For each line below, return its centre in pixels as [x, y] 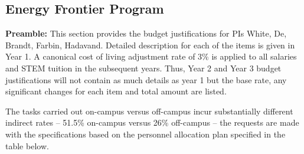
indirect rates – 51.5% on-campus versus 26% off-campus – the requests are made [152, 122]
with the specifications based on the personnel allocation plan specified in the [146, 134]
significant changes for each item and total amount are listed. [116, 91]
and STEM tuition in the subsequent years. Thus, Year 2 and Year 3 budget [143, 68]
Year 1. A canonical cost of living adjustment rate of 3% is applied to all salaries [151, 56]
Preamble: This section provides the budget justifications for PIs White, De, [146, 33]
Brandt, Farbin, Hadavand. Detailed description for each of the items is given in [150, 45]
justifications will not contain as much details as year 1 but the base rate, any [146, 79]
